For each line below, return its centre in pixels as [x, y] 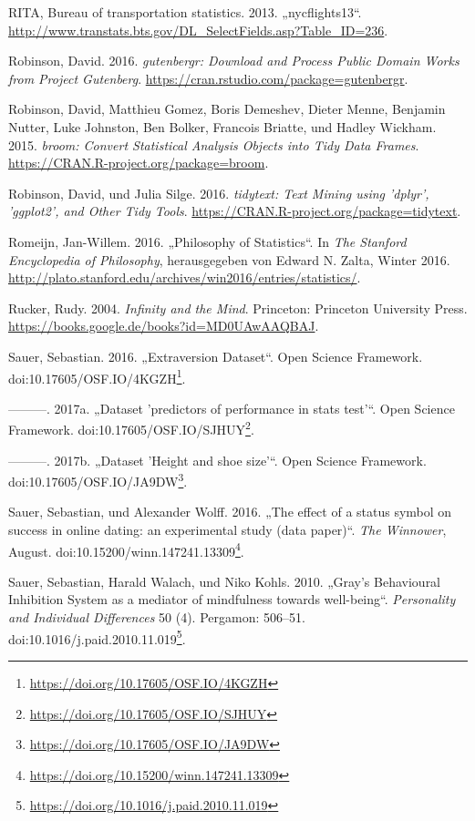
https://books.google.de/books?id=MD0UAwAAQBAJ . [164, 326]
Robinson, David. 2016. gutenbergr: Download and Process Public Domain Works [234, 61]
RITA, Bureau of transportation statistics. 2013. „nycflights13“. [185, 12]
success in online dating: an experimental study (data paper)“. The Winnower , [227, 530]
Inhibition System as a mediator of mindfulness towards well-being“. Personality [232, 599]
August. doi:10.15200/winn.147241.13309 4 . [126, 549]
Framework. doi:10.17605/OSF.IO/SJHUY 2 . [131, 428]
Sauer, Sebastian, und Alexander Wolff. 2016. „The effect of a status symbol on [230, 512]
